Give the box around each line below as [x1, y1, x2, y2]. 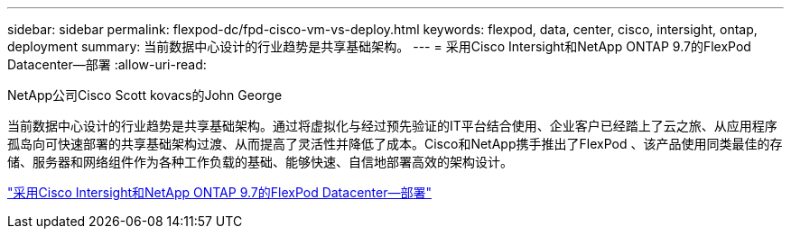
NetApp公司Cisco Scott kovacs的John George [7, 87, 283, 103]
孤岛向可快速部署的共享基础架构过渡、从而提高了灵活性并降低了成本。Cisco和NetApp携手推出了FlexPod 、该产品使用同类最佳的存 [7, 136, 783, 151]
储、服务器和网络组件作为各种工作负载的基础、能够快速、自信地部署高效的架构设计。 [7, 154, 513, 169]
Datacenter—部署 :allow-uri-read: [7, 57, 207, 72]
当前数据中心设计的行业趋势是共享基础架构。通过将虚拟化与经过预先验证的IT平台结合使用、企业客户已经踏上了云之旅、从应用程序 [7, 118, 777, 133]
